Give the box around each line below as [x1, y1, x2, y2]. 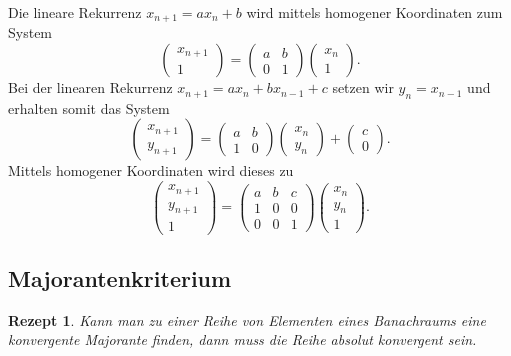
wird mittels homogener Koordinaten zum [246, 2, 503, 22]
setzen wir [332, 77, 394, 98]
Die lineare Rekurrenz [8, 2, 142, 22]
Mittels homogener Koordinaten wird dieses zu [8, 160, 294, 181]
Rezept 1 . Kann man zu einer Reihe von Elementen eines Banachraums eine [8, 309, 486, 330]
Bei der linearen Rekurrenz [8, 77, 173, 98]
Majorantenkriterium [8, 262, 232, 293]
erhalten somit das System [8, 97, 170, 118]
